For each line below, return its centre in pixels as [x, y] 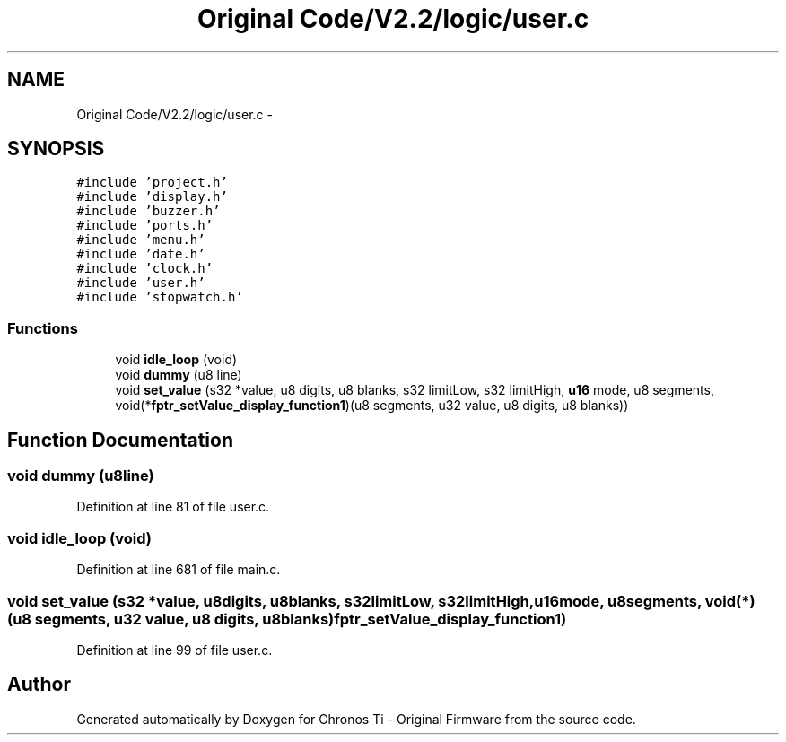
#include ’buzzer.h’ [148, 211]
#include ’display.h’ [152, 197]
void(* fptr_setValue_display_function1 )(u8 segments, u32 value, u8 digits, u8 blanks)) [372, 406]
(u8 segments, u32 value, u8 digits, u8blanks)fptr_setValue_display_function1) [287, 619]
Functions [43, 328]
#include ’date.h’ [141, 254]
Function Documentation [120, 440]
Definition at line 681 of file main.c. [179, 570]
